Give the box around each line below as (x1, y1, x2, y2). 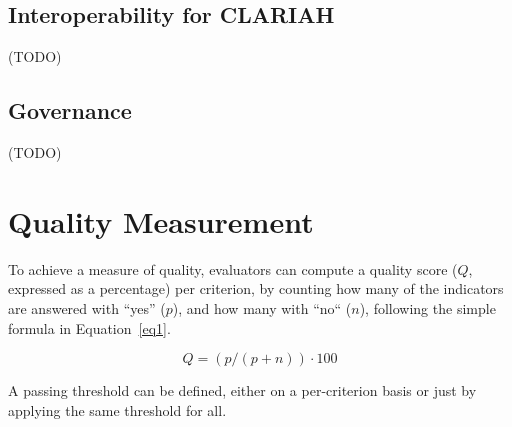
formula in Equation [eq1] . (8, 317, 171, 338)
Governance (8, 95, 132, 126)
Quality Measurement (8, 200, 314, 241)
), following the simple (359, 297, 496, 318)
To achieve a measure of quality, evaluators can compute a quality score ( (8, 258, 458, 279)
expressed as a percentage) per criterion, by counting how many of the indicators (8, 278, 504, 299)
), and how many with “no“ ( (172, 297, 352, 318)
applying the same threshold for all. (8, 399, 227, 420)
